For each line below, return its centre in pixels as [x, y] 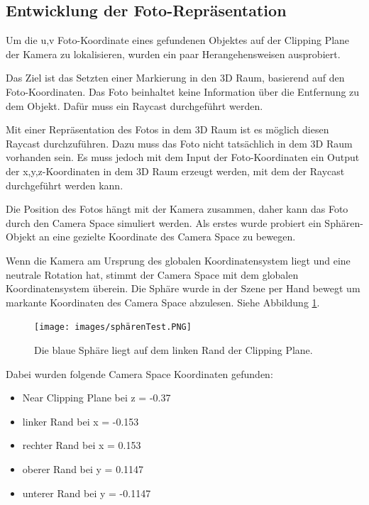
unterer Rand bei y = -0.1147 [87, 493]
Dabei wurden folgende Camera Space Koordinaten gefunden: [139, 373]
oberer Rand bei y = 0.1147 [83, 468]
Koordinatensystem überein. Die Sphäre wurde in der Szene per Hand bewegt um [183, 288]
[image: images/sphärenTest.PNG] [113, 327]
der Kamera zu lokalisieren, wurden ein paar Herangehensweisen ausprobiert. [173, 54]
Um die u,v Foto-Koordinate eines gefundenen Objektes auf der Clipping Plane [178, 40]
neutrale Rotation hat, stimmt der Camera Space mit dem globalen [152, 274]
